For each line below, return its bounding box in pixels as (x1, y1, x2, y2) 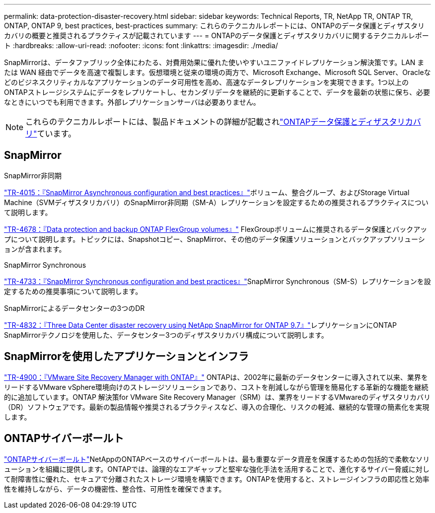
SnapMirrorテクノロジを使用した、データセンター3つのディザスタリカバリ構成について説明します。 (4, 330, 328, 339)
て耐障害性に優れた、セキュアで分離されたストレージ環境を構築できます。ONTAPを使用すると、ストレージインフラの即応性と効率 (4, 474, 430, 483)
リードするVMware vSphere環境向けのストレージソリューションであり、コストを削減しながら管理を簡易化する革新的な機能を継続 (4, 382, 429, 391)
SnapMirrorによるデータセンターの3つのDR (4, 303, 145, 312)
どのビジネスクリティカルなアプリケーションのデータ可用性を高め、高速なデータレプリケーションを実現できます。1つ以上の (4, 78, 409, 86)
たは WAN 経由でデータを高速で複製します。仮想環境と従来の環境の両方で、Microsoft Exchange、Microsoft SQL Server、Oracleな (4, 68, 431, 76)
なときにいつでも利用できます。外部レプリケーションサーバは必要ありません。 (4, 98, 260, 106)
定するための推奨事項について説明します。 (4, 287, 143, 295)
